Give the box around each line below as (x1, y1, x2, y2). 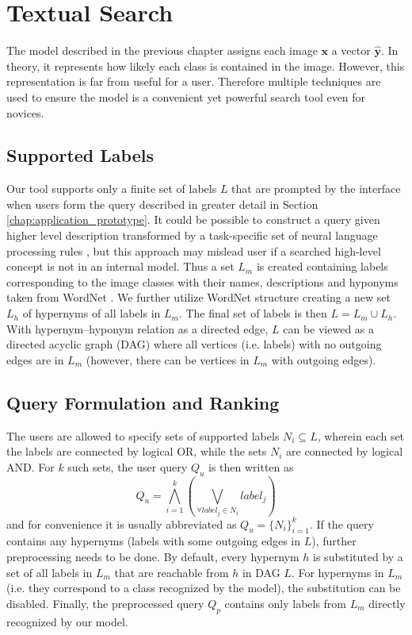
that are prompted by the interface (231, 180, 401, 197)
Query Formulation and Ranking (6, 390, 280, 414)
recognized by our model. (6, 613, 128, 629)
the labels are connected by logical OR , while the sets (6, 443, 267, 460)
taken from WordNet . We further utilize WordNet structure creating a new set (6, 289, 391, 306)
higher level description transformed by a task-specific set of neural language (6, 227, 378, 244)
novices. (6, 104, 44, 121)
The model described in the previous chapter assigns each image (6, 42, 318, 59)
